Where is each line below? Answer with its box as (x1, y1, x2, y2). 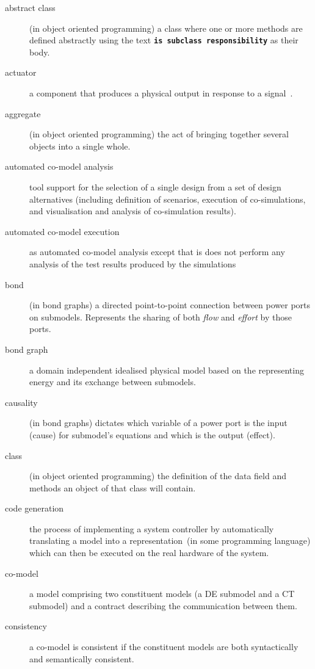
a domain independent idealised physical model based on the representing (29, 363, 304, 376)
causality (5, 396, 38, 408)
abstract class (5, 1, 56, 13)
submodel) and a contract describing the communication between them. (29, 599, 297, 612)
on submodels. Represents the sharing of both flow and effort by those (29, 310, 292, 323)
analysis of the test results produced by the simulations (29, 257, 236, 270)
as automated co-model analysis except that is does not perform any (29, 245, 285, 258)
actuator (5, 66, 37, 79)
